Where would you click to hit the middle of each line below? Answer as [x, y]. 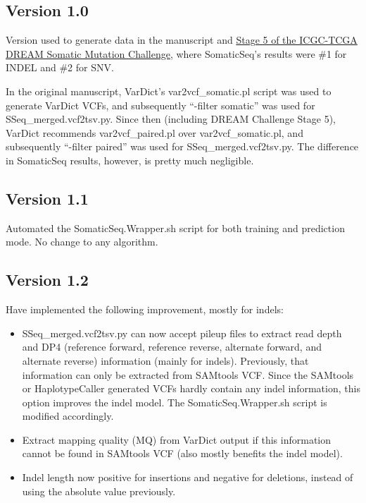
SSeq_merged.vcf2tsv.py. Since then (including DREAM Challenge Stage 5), [171, 119]
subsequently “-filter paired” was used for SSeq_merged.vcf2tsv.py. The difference [182, 146]
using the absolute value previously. [99, 491]
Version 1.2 [47, 280]
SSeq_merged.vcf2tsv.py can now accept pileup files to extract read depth [182, 333]
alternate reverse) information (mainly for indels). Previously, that [165, 360]
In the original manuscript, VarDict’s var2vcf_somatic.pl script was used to [169, 91]
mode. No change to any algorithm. [82, 242]
